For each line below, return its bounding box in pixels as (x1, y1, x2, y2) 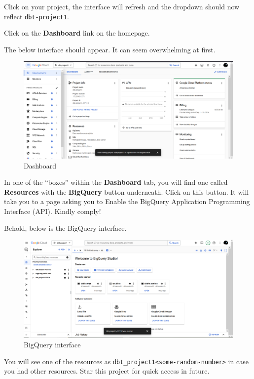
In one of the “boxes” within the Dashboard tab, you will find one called (4, 177, 228, 187)
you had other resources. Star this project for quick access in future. (4, 366, 210, 376)
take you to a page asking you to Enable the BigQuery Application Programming (4, 196, 250, 207)
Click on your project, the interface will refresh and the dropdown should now (4, 1, 240, 11)
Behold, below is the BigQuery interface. (4, 222, 127, 233)
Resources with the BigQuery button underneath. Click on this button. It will (4, 186, 249, 197)
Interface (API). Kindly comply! (4, 206, 101, 216)
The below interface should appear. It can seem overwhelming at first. (4, 44, 216, 54)
